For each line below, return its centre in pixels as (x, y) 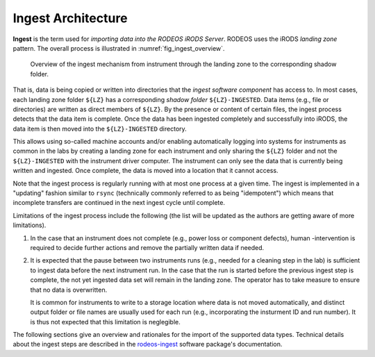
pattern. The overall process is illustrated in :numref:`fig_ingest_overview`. (119, 48)
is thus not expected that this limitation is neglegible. (105, 322)
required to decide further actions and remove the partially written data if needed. (147, 247)
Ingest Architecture (70, 18)
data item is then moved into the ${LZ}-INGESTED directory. (100, 128)
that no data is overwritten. (69, 290)
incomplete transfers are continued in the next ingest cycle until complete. (119, 203)
